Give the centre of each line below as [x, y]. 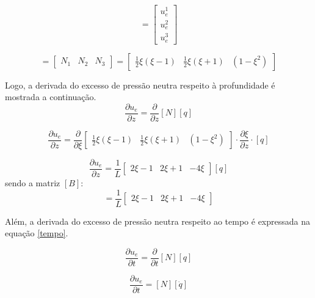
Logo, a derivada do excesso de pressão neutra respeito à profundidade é [140, 85]
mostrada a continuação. [51, 97]
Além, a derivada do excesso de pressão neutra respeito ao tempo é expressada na [157, 221]
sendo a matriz [33, 183]
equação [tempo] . [37, 233]
